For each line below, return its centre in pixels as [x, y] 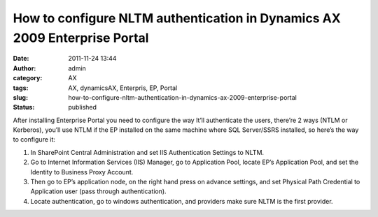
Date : [21, 59]
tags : [21, 88]
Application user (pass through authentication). [99, 191]
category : [28, 78]
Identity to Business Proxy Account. [82, 172]
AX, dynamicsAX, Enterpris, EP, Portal [123, 88]
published [83, 107]
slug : [20, 97]
